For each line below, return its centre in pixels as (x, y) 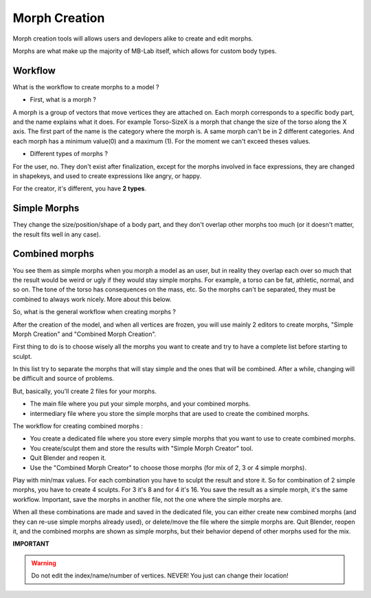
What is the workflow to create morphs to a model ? (86, 87)
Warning (44, 563)
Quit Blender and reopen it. (68, 458)
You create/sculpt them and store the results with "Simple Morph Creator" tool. (142, 448)
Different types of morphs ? (69, 154)
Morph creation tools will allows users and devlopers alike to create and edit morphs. (133, 38)
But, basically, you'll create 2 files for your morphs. (85, 391)
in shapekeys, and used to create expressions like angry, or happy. (107, 176)
